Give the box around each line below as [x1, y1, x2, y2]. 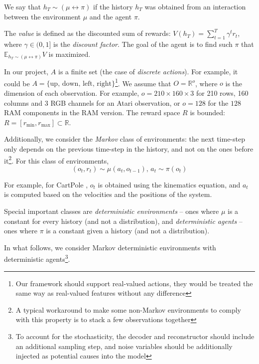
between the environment [4, 11, 81, 21]
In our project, [4, 66, 49, 77]
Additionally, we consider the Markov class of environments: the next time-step [4, 134, 245, 144]
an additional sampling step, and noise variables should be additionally [15, 341, 233, 351]
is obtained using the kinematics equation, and [98, 179, 241, 189]
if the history [93, 1, 133, 11]
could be [4, 78, 30, 88]
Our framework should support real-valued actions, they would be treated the [15, 278, 253, 288]
